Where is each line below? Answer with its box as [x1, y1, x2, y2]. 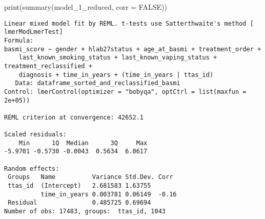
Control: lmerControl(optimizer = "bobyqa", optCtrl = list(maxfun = [4, 88, 247, 95]
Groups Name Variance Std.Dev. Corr [8, 173, 173, 181]
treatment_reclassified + [4, 62, 92, 70]
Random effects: [4, 165, 59, 172]
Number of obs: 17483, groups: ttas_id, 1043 [4, 208, 166, 215]
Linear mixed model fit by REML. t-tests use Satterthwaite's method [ [4, 19, 254, 27]
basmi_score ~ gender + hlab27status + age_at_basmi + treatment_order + [4, 45, 261, 53]
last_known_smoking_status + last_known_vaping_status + [18, 54, 217, 62]
